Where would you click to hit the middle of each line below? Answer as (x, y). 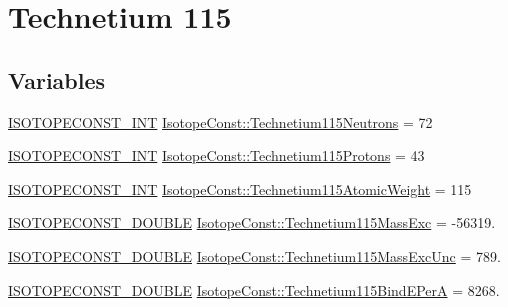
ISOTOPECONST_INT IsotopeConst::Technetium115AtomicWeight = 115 (240, 188)
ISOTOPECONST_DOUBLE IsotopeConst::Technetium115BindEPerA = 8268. (254, 289)
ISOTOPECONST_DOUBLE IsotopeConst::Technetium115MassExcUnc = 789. (254, 255)
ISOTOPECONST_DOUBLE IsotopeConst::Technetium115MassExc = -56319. (252, 222)
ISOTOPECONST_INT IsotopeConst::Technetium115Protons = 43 (216, 155)
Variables (57, 79)
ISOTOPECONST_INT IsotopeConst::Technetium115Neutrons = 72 (220, 121)
